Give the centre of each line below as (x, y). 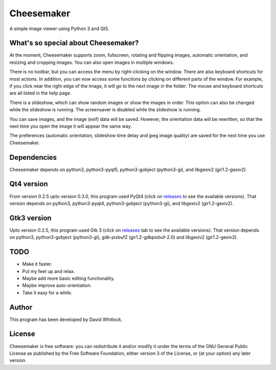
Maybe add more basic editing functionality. (68, 278)
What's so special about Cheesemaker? (74, 43)
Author (21, 307)
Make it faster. (37, 264)
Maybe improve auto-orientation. (57, 285)
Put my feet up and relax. (49, 271)
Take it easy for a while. (47, 292)
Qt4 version (29, 184)
